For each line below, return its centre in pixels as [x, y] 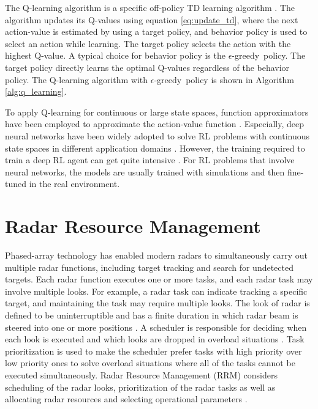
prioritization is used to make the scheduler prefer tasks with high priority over [153, 351]
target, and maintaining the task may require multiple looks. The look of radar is [157, 303]
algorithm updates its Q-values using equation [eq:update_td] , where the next [152, 19]
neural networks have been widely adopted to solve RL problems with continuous [157, 135]
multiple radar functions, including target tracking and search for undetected [150, 267]
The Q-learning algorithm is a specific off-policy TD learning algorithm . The [150, 7]
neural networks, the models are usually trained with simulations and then [145, 171]
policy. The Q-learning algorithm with [77, 79]
